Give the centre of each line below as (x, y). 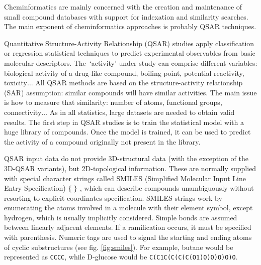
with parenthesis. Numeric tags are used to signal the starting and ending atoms (128, 237)
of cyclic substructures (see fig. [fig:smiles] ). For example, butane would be (119, 247)
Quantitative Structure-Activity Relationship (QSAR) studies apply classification (129, 43)
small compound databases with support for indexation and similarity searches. (126, 16)
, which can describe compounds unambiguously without (167, 188)
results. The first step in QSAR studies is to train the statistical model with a (124, 122)
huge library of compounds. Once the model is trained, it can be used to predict (127, 132)
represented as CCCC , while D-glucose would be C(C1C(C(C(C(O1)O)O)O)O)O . (121, 257)
